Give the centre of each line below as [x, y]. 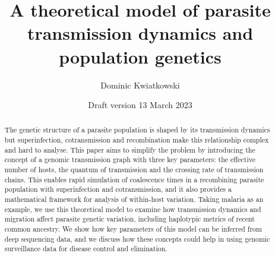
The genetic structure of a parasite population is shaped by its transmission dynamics [137, 130]
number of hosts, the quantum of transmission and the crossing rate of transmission [134, 170]
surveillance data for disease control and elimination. [86, 249]
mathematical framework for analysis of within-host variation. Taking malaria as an [134, 199]
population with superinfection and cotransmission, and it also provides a [118, 189]
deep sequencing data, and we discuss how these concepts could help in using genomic [137, 238]
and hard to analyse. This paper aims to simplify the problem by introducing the [130, 149]
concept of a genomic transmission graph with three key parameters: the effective [130, 159]
